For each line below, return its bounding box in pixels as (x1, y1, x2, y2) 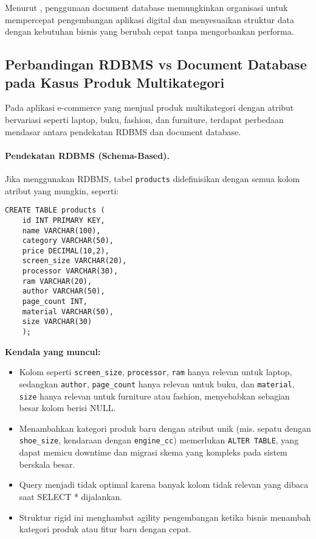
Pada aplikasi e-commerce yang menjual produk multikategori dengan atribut (5, 101, 294, 114)
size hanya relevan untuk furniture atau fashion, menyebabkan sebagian (19, 389, 290, 402)
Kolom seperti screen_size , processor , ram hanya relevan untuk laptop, (19, 365, 292, 378)
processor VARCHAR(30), (22, 267, 118, 276)
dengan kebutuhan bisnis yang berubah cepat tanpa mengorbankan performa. (5, 25, 294, 38)
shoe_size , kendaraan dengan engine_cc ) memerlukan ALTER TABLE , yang (19, 434, 299, 446)
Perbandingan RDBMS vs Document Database (5, 55, 307, 74)
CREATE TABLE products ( (5, 206, 105, 215)
